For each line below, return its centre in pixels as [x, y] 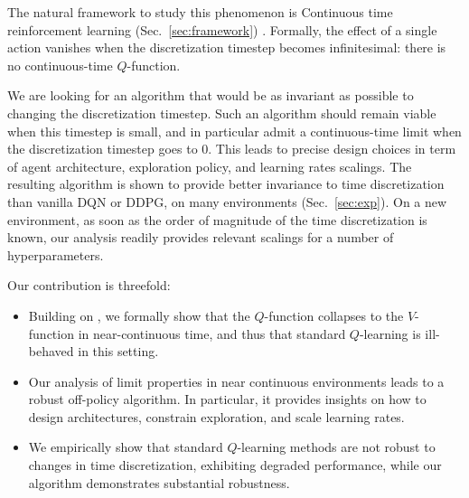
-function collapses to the [334, 315]
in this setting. [118, 351]
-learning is [390, 333]
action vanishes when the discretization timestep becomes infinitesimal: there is [227, 47]
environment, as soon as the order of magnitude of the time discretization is [217, 219]
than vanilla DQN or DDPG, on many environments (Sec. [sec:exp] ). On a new [227, 201]
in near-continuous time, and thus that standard [212, 333]
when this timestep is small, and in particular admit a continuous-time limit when [234, 131]
